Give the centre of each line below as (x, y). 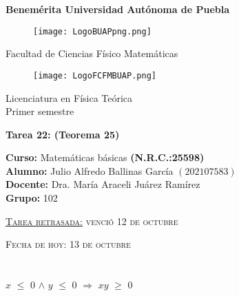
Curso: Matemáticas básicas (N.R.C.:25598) (105, 157)
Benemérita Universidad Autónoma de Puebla (118, 9)
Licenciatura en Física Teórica (69, 97)
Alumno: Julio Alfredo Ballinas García (90, 170)
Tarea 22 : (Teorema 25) (63, 134)
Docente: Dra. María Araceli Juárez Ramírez (103, 184)
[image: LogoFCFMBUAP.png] (95, 75)
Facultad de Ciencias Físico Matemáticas (92, 53)
